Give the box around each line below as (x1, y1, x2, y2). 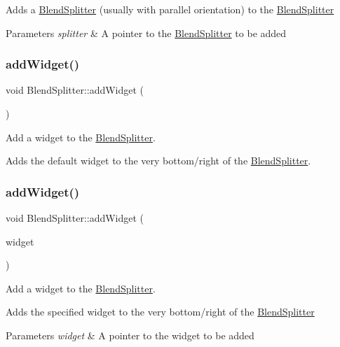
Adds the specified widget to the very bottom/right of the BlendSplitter (6, 304, 315, 319)
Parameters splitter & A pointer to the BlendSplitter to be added (6, 25, 287, 40)
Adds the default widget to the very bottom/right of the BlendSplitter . (6, 153, 311, 168)
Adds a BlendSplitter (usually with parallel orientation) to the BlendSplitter (6, 2, 334, 16)
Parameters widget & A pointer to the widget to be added (6, 327, 254, 342)
